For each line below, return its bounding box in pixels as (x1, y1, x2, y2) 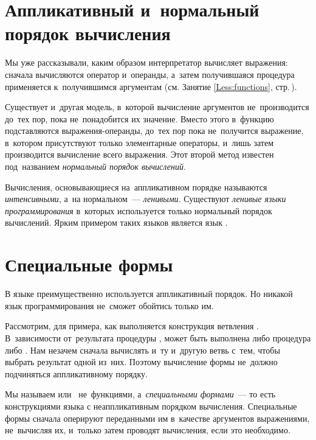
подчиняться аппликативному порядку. (5, 367, 148, 380)
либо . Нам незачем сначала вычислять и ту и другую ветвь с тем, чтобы (5, 343, 280, 356)
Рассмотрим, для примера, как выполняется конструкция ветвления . (5, 320, 259, 332)
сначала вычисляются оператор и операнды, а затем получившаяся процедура (5, 68, 295, 80)
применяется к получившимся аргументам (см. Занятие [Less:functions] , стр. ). (5, 80, 297, 93)
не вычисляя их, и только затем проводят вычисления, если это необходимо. (5, 424, 290, 436)
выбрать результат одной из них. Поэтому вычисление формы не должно (5, 355, 278, 368)
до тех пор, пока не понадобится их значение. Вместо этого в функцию (5, 112, 274, 125)
